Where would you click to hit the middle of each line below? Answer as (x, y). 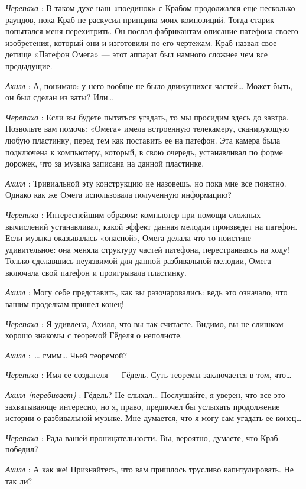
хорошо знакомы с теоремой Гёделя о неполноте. (94, 335)
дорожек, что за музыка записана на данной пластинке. (105, 163)
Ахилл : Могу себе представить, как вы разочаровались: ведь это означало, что (147, 292)
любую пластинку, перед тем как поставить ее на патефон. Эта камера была (143, 140)
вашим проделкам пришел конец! (65, 304)
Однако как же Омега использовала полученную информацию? (118, 195)
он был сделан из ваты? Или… (59, 97)
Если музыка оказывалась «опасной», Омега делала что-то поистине (128, 238)
